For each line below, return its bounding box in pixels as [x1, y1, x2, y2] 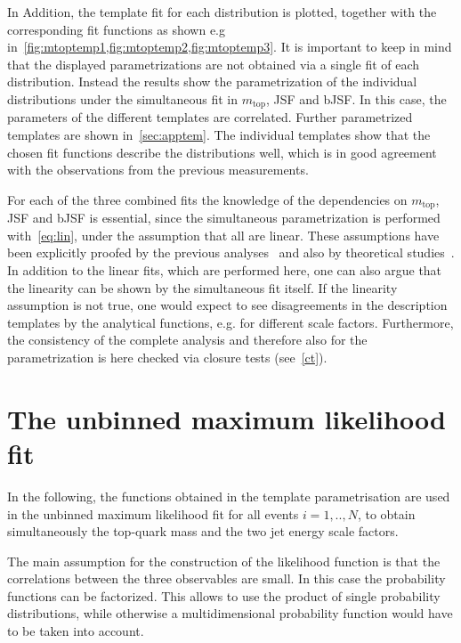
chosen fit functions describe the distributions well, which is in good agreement [7, 142, 437, 161]
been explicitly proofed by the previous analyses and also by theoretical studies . [7, 243, 455, 262]
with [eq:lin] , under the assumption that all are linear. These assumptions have [7, 225, 440, 244]
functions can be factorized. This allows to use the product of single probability [7, 586, 441, 605]
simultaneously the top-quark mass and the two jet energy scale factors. [7, 522, 399, 541]
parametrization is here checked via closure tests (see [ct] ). [7, 348, 328, 366]
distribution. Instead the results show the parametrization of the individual [7, 72, 417, 91]
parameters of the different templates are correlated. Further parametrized [7, 108, 413, 126]
